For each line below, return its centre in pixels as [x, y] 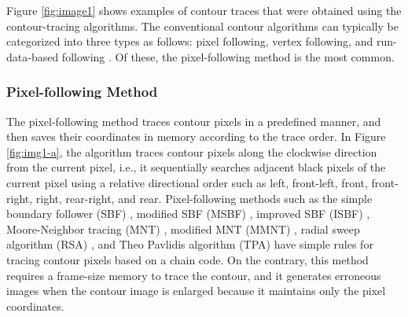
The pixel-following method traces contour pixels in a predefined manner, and [194, 121]
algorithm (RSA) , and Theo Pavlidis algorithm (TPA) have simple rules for [190, 244]
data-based [33, 56]
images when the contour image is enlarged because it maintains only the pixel [196, 291]
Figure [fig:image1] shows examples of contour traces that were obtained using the [204, 10]
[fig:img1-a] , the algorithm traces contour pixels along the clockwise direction [192, 151]
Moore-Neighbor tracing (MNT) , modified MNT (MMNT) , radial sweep [183, 229]
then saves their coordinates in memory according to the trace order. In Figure [196, 136]
